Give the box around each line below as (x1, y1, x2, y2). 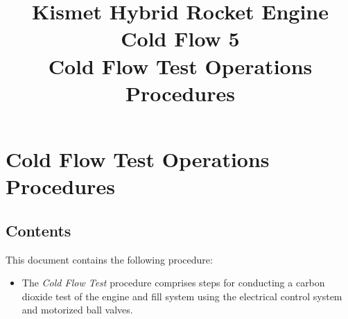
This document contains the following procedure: (6, 252, 213, 266)
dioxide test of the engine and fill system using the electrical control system (21, 288, 342, 303)
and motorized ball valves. (21, 302, 133, 317)
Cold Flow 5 (121, 24, 240, 53)
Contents (6, 219, 71, 241)
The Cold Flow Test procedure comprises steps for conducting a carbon (21, 275, 325, 290)
